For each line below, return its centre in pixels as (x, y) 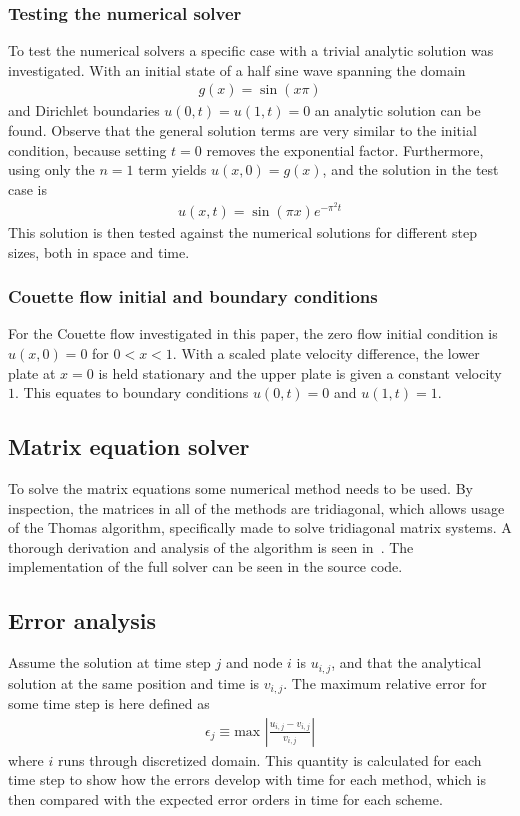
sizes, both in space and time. (99, 251)
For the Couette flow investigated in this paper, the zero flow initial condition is (253, 333)
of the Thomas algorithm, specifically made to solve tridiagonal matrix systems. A (260, 527)
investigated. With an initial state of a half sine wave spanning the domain (237, 69)
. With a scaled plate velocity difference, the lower (326, 353)
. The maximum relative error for (385, 682)
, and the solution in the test (410, 169)
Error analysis (82, 620)
